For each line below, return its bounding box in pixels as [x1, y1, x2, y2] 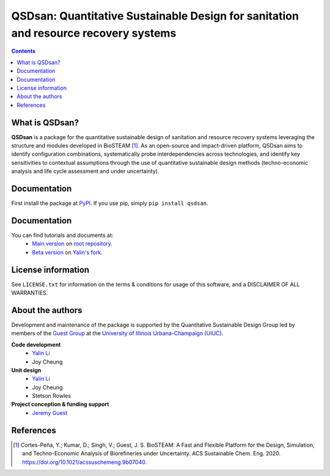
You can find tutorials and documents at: [11, 231, 114, 239]
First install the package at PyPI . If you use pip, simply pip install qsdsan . [11, 200, 208, 207]
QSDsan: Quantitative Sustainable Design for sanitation [11, 9, 299, 23]
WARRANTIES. [11, 289, 48, 297]
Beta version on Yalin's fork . [32, 248, 103, 256]
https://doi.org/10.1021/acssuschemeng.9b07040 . [22, 458, 147, 466]
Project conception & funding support [11, 400, 109, 408]
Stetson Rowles [32, 392, 71, 400]
